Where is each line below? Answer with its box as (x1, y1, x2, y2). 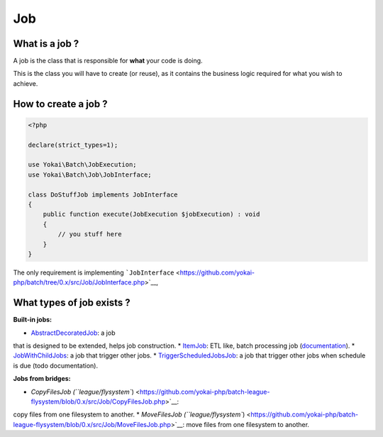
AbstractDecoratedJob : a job (30, 328, 116, 337)
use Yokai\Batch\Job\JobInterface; (28, 170, 152, 179)
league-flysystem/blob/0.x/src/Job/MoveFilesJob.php (13, 420, 172, 428)
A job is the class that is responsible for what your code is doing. (13, 57, 203, 65)
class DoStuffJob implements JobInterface (28, 190, 178, 199)
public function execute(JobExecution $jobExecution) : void (43, 210, 260, 218)
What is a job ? (13, 38, 79, 50)
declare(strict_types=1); (28, 140, 118, 149)
